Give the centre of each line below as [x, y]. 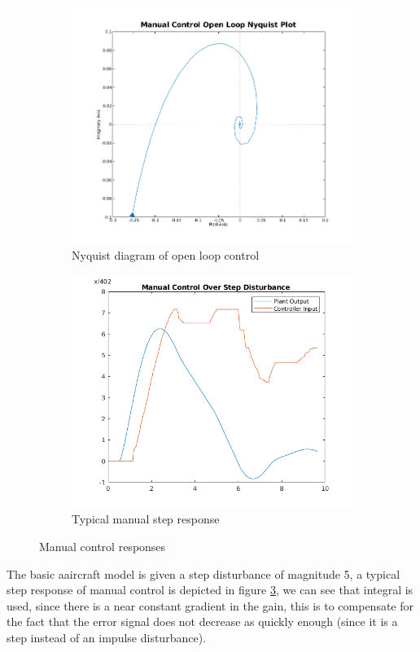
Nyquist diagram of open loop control [166, 254]
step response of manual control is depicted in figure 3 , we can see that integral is [210, 590]
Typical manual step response [146, 519]
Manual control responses [103, 547]
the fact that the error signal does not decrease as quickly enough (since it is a [202, 621]
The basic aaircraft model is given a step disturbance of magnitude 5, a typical [203, 573]
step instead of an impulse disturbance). [106, 638]
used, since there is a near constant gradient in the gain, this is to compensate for [210, 605]
